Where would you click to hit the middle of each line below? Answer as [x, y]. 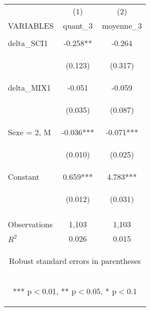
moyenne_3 [122, 26]
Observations [30, 224]
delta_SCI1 [28, 43]
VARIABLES [31, 26]
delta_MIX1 [30, 87]
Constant [24, 177]
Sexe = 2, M [30, 132]
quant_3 [78, 26]
